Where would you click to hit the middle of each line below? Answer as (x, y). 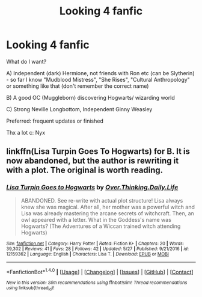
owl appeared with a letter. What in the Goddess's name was (96, 219)
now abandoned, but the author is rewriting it (93, 161)
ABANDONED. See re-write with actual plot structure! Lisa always (102, 200)
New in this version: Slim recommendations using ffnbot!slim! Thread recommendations (97, 283)
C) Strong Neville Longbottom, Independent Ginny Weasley (79, 109)
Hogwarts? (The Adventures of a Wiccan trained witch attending (101, 226)
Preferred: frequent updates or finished (55, 121)
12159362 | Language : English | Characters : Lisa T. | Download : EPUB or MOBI (88, 254)
